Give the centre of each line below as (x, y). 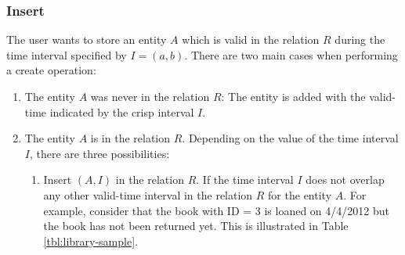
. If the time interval (245, 180)
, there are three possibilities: (99, 153)
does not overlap (345, 180)
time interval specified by (67, 54)
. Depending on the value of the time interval (290, 138)
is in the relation (130, 138)
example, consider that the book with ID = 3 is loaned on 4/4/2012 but (216, 210)
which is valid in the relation (251, 40)
